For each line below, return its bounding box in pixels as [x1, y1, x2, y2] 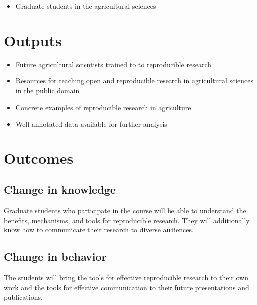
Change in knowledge [4, 182, 116, 197]
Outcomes [4, 148, 74, 168]
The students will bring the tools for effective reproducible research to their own [4, 272, 248, 283]
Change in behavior [4, 249, 107, 264]
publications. [4, 292, 43, 302]
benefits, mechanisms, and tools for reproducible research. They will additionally [4, 215, 250, 225]
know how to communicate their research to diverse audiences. [4, 225, 194, 235]
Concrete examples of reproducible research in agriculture [15, 102, 191, 112]
